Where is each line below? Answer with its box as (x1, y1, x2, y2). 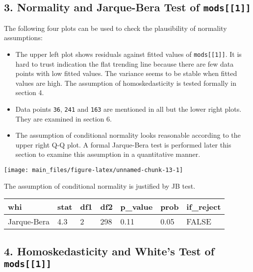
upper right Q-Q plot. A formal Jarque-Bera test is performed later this (15, 139, 231, 149)
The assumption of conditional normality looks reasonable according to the (15, 130, 241, 140)
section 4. (15, 87, 44, 98)
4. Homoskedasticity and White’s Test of (4, 243, 215, 258)
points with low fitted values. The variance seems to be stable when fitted (15, 68, 237, 78)
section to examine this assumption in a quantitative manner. (15, 149, 201, 159)
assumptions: (4, 32, 43, 43)
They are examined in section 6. (15, 113, 112, 124)
